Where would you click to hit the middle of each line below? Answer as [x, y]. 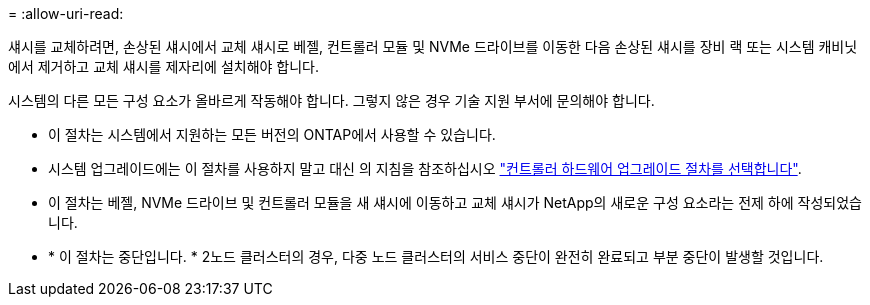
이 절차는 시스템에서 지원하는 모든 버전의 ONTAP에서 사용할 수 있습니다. [272, 134]
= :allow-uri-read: [66, 13]
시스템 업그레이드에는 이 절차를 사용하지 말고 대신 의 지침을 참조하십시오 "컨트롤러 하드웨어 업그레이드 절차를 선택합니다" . [425, 168]
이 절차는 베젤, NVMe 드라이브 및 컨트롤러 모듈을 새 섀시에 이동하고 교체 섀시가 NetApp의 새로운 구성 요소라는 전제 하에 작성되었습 [455, 202]
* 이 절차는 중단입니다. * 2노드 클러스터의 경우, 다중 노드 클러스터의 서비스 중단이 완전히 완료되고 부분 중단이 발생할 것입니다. [436, 256]
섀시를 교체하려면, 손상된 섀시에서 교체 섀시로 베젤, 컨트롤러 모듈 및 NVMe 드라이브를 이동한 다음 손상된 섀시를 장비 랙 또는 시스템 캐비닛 [433, 46]
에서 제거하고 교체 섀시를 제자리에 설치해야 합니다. [164, 66]
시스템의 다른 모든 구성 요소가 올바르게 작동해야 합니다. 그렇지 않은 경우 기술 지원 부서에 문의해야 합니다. [331, 100]
